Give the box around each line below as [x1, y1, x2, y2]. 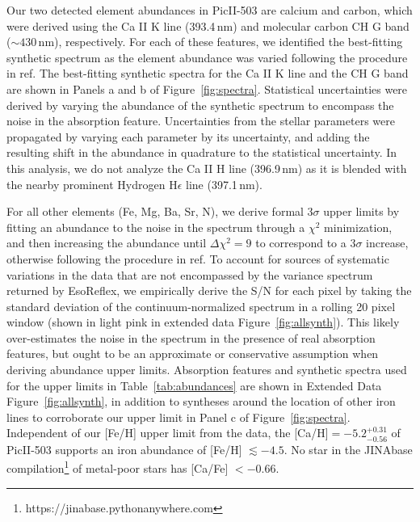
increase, [366, 234, 409, 251]
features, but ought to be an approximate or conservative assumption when [6, 345, 379, 362]
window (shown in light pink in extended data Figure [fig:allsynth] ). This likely [6, 314, 400, 330]
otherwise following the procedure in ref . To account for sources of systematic [6, 250, 389, 267]
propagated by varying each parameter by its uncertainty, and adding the [6, 128, 370, 145]
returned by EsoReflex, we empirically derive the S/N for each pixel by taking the [6, 282, 412, 299]
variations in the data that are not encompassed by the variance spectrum [6, 266, 373, 283]
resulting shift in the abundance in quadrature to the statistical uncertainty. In [6, 144, 397, 161]
